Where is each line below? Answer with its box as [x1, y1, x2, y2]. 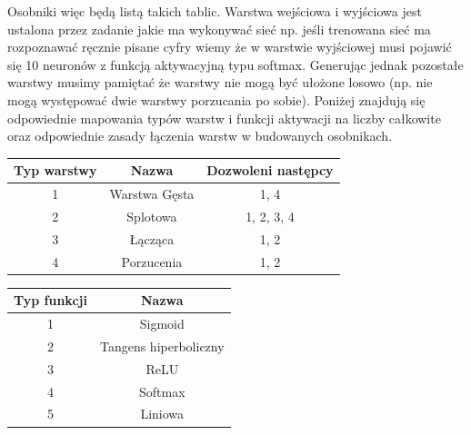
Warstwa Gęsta [109, 184, 195, 203]
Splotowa [126, 206, 177, 225]
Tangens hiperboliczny [99, 336, 225, 355]
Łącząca [129, 229, 175, 248]
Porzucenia [121, 252, 183, 271]
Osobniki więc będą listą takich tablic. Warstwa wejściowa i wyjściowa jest [7, 2, 422, 20]
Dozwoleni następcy [206, 161, 334, 180]
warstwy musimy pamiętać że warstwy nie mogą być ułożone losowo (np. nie [7, 73, 433, 92]
